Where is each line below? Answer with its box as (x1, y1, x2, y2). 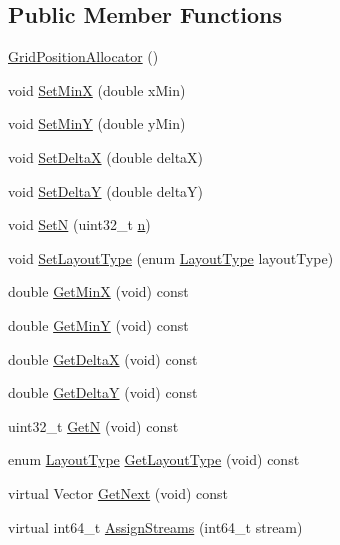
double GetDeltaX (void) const (8, 348, 198, 369)
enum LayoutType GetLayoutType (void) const (8, 449, 300, 470)
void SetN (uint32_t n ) (8, 214, 151, 235)
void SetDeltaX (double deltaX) (8, 146, 204, 167)
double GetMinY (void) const (8, 314, 189, 335)
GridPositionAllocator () (8, 46, 159, 67)
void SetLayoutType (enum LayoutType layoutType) (8, 247, 334, 268)
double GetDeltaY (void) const (8, 382, 198, 403)
